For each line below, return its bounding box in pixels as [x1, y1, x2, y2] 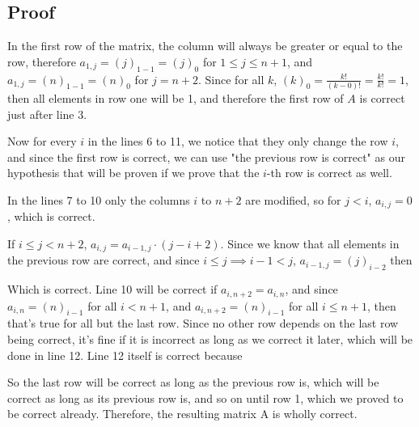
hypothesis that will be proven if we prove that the [7, 164, 260, 181]
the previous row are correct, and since [7, 252, 200, 268]
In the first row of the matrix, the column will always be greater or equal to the [7, 37, 403, 54]
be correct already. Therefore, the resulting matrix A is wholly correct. [7, 405, 358, 422]
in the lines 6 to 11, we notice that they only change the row [87, 133, 388, 150]
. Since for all [198, 70, 265, 87]
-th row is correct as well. [266, 164, 392, 181]
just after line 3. [7, 105, 87, 122]
